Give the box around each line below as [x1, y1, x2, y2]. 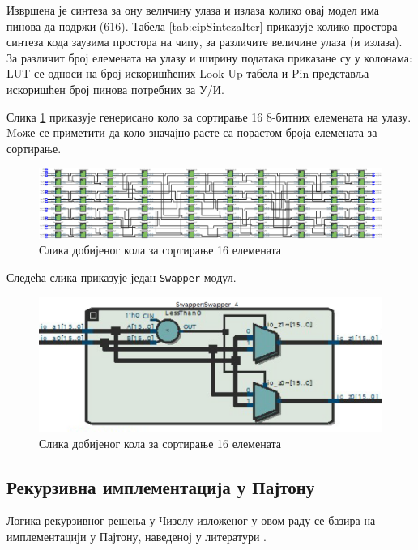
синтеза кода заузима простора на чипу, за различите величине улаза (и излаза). [6, 33, 403, 50]
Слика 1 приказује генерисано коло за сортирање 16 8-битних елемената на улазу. [6, 108, 412, 125]
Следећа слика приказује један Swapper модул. [6, 268, 237, 285]
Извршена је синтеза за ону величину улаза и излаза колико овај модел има [6, 2, 379, 18]
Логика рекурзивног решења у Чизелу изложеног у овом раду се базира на [6, 512, 376, 529]
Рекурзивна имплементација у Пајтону [6, 474, 315, 499]
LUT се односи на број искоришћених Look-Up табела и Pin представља [6, 65, 369, 82]
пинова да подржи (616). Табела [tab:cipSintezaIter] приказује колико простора [6, 17, 398, 34]
